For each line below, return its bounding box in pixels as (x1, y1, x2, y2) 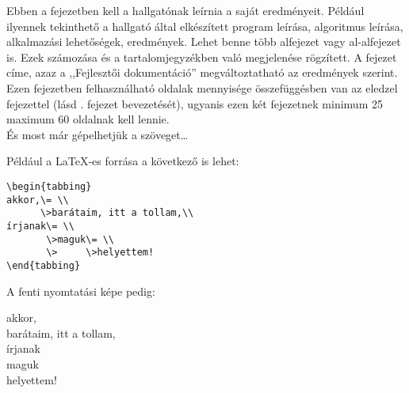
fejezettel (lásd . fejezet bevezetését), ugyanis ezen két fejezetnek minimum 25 (6, 95, 383, 111)
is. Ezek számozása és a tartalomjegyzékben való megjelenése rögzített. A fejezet (6, 48, 397, 65)
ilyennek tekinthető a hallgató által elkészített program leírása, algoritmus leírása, (6, 17, 403, 34)
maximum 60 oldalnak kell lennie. (6, 111, 170, 127)
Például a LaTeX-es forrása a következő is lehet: (6, 153, 239, 169)
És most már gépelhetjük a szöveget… (6, 126, 189, 142)
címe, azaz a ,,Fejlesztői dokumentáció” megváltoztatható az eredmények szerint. (6, 64, 398, 81)
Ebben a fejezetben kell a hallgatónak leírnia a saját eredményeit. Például (6, 2, 365, 18)
